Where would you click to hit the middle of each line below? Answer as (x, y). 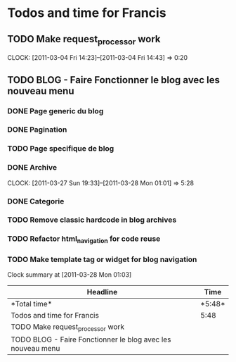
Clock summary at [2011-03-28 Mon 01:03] (70, 274)
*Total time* (32, 304)
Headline (102, 292)
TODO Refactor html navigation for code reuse (84, 239)
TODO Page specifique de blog (61, 149)
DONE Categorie (36, 201)
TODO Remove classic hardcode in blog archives (92, 220)
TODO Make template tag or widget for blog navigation (102, 259)
